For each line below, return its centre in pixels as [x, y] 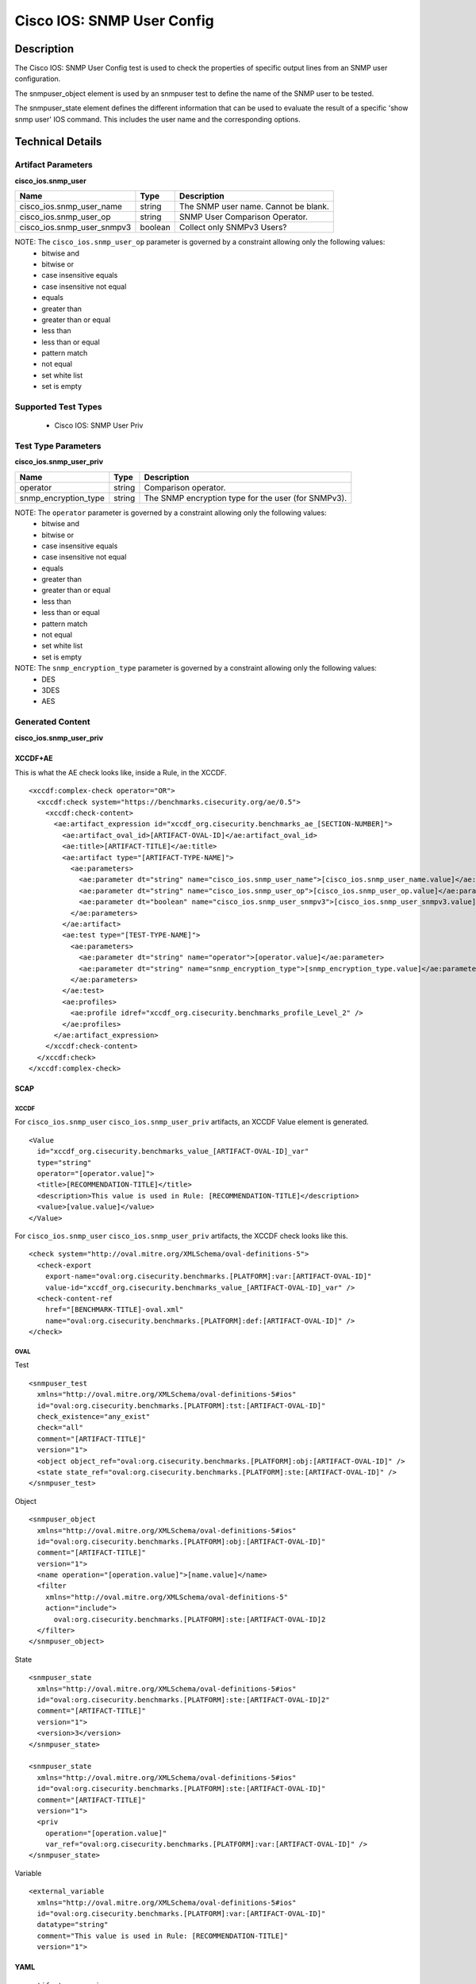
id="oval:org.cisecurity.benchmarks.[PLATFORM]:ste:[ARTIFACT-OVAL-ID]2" [183, 1699]
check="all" [60, 1428]
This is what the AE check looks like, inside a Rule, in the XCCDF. [121, 772]
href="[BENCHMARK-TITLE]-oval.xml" [114, 1310]
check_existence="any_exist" [94, 1417]
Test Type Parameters [58, 446]
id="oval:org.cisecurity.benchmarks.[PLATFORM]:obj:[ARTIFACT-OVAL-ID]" [181, 1541]
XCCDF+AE [34, 758]
